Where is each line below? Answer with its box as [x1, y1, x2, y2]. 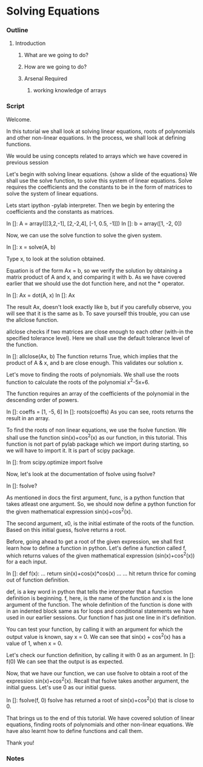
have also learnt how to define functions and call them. [6, 728, 144, 735]
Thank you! [6, 739, 35, 746]
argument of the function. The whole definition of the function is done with [6, 601, 193, 608]
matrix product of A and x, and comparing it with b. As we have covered [6, 273, 186, 281]
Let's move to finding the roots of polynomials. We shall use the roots [6, 370, 179, 378]
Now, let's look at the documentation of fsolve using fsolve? [6, 471, 156, 478]
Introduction [15, 39, 46, 47]
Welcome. [6, 115, 32, 123]
